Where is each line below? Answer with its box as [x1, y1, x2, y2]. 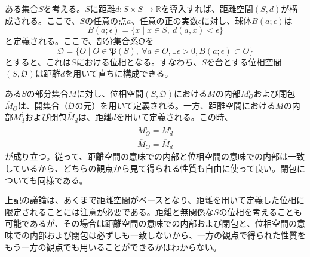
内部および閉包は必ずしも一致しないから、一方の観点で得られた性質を [29, 229, 306, 241]
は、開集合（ [17, 99, 68, 111]
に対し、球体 [201, 14, 252, 26]
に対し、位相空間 [76, 87, 144, 99]
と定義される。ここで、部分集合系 [5, 35, 139, 47]
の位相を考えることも [219, 205, 303, 218]
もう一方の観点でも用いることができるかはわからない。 [5, 240, 222, 253]
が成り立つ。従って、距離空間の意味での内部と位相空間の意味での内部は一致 [5, 150, 305, 163]
